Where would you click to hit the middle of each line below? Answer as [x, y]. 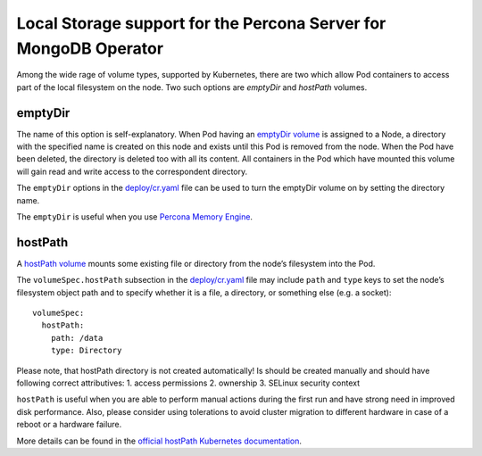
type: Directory [86, 351]
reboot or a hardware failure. [69, 425]
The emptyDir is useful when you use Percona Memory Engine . [135, 216]
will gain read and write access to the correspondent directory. [132, 171]
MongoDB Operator [90, 48]
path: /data [77, 338]
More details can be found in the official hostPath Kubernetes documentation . [159, 441]
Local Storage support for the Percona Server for [201, 23]
